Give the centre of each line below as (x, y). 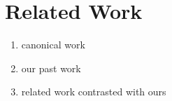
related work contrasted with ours (94, 92)
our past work (51, 68)
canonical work (53, 45)
